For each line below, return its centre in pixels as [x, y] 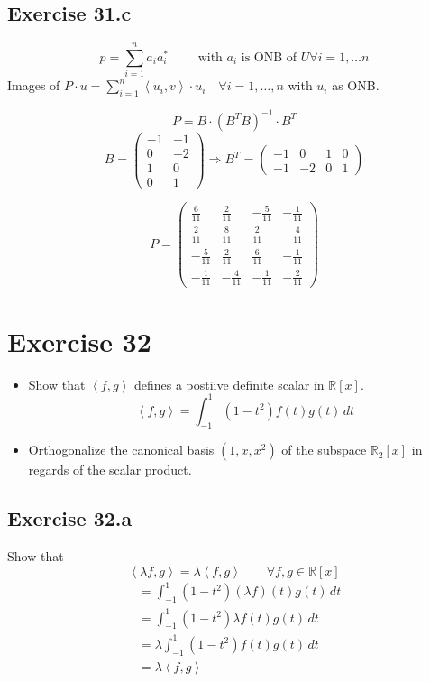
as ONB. [356, 85]
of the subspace [324, 450]
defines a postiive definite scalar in [229, 384]
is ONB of [269, 58]
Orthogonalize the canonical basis [121, 450]
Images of [34, 85]
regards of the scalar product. [110, 470]
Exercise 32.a [70, 518]
